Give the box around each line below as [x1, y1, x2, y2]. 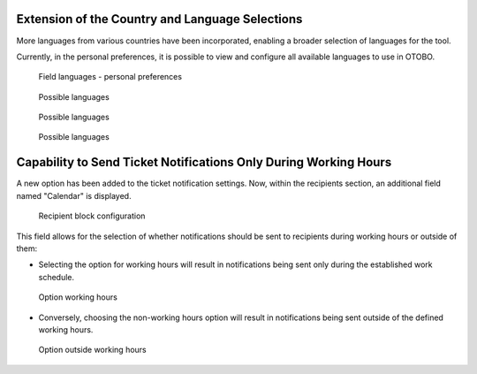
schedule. [38, 271, 75, 282]
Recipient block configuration [38, 210, 146, 221]
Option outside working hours [38, 345, 147, 355]
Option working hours [38, 292, 118, 302]
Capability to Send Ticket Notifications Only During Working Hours [16, 155, 392, 170]
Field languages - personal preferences [38, 72, 183, 82]
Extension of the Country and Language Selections [16, 11, 303, 27]
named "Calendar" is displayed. [16, 190, 132, 201]
